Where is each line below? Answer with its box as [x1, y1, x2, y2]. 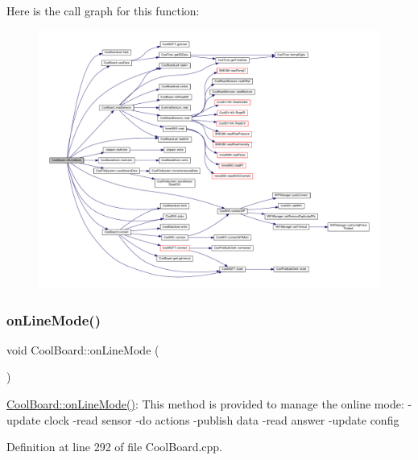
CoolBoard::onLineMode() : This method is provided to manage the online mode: [6, 396, 404, 412]
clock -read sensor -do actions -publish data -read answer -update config [44, 411, 399, 428]
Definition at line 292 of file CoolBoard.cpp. [6, 438, 223, 455]
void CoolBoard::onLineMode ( [6, 341, 159, 358]
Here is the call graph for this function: [6, 2, 200, 19]
